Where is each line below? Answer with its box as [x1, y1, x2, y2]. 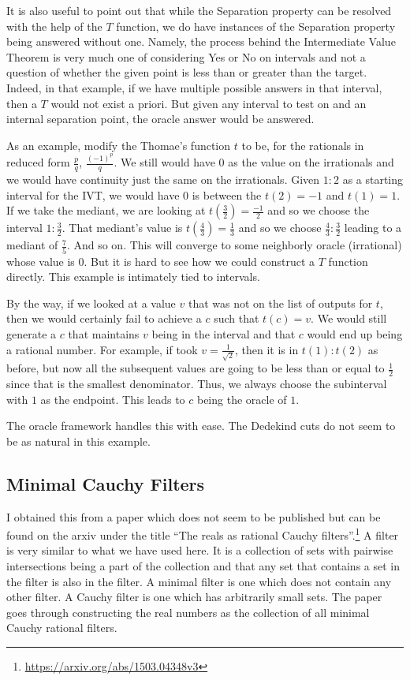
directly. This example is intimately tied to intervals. [6, 268, 260, 285]
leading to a [344, 219, 402, 236]
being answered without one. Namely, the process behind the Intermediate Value [6, 33, 396, 50]
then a [6, 95, 37, 111]
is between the [192, 186, 262, 203]
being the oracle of [196, 390, 287, 407]
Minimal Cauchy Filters [6, 471, 205, 495]
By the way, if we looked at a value [6, 294, 176, 311]
